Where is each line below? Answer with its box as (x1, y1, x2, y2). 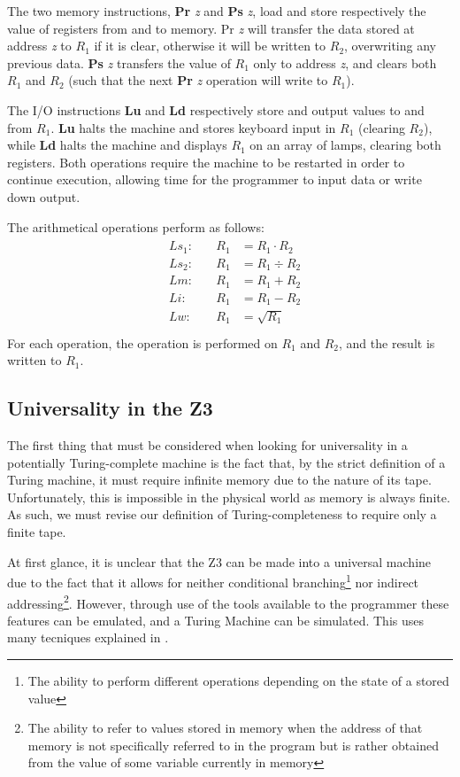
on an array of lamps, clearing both (249, 136, 441, 154)
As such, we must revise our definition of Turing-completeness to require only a (7, 505, 437, 524)
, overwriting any (344, 36, 436, 55)
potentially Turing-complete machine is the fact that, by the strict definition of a (7, 453, 446, 471)
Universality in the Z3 (7, 394, 213, 422)
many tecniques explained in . (7, 628, 169, 647)
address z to (7, 36, 72, 55)
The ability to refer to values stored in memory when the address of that (27, 719, 423, 737)
